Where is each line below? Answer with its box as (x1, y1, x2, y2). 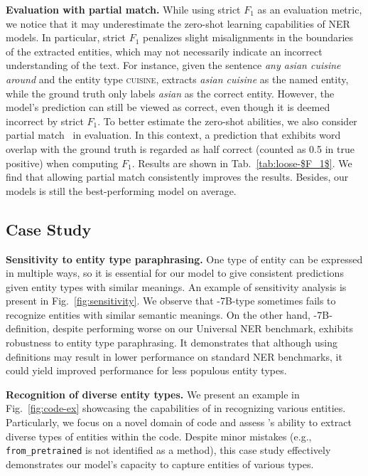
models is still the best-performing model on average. (6, 183, 237, 198)
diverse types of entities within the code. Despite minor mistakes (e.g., (6, 428, 312, 443)
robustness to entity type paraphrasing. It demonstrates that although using (6, 335, 338, 350)
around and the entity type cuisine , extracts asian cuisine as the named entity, (6, 71, 349, 86)
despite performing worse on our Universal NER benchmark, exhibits (53, 321, 354, 336)
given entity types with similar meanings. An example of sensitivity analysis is (6, 279, 347, 294)
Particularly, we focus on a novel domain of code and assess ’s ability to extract (6, 415, 352, 430)
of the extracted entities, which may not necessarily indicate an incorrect (6, 43, 323, 58)
